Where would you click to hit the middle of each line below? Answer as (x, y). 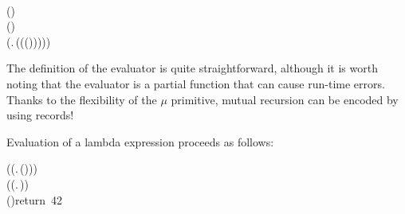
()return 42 (35, 199)
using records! (40, 115)
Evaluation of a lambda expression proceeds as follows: (140, 141)
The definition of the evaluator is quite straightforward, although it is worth (192, 68)
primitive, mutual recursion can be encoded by (285, 99)
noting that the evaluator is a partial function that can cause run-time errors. (196, 83)
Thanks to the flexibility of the (82, 99)
